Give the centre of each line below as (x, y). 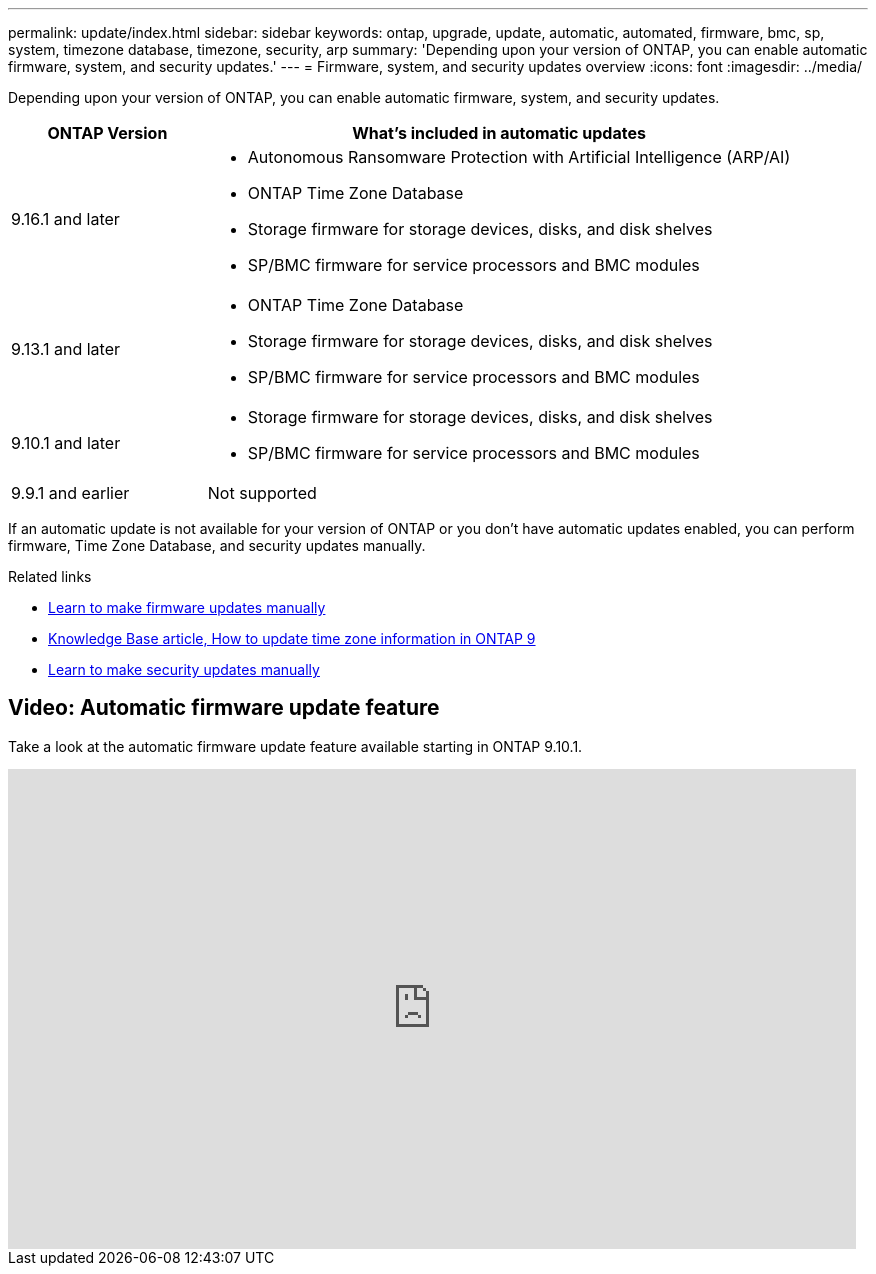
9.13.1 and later (66, 349)
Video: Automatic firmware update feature (224, 708)
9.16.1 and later (65, 219)
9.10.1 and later (66, 443)
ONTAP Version (107, 133)
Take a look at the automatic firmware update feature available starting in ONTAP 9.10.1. (295, 746)
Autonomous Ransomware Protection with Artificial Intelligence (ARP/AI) (519, 157)
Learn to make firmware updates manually (187, 607)
